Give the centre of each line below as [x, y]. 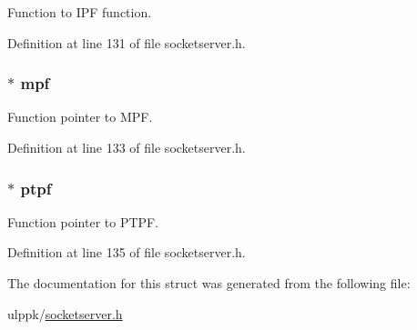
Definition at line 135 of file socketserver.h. [127, 252]
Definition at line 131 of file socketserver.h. [127, 42]
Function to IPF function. [80, 12]
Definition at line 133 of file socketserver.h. [127, 147]
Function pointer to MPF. [80, 117]
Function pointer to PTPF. [83, 221]
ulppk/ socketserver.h [65, 313]
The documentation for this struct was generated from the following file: [209, 283]
